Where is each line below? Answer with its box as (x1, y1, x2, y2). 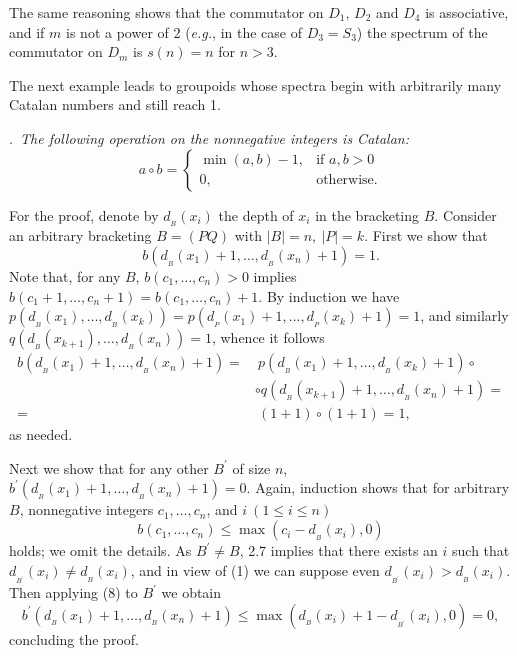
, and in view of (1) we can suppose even (130, 559, 380, 580)
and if (9, 21, 45, 42)
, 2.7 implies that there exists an (239, 540, 438, 561)
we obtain (161, 582, 222, 603)
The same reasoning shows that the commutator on (9, 2, 324, 22)
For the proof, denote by (9, 204, 159, 225)
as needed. (9, 424, 73, 445)
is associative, (425, 2, 509, 22)
